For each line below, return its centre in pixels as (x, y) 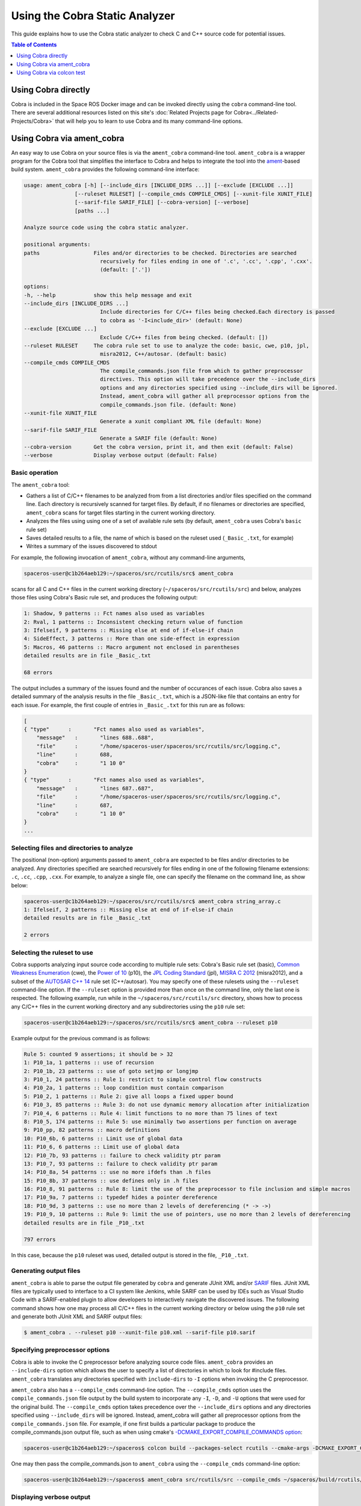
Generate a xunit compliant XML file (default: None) (180, 421)
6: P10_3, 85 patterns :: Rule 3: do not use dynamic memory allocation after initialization (167, 1105)
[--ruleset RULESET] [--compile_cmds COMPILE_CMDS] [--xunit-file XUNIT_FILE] (193, 194)
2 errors (37, 935)
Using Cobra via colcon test (51, 73)
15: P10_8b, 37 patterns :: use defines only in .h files (111, 1180)
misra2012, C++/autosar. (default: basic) (163, 354)
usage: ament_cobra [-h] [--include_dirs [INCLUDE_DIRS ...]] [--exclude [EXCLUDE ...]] (159, 186)
